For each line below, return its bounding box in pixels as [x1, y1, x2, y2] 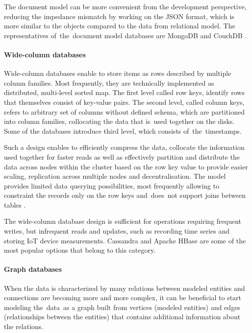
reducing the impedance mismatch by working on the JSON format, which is [4, 11, 234, 21]
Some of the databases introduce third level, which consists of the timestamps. [4, 125, 242, 136]
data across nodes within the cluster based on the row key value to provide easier [4, 161, 248, 171]
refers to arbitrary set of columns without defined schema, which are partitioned [4, 106, 245, 117]
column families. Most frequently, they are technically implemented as [4, 77, 214, 88]
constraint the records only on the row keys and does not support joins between [4, 190, 246, 200]
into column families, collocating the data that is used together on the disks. [4, 116, 235, 126]
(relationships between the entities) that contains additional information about [4, 311, 241, 322]
